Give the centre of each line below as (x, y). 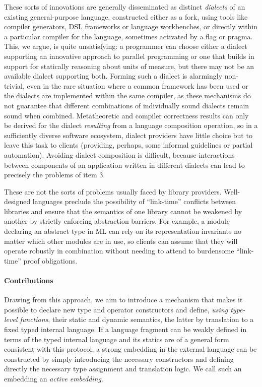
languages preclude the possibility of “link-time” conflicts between (134, 201)
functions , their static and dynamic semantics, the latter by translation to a (137, 319)
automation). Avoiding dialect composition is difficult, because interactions (119, 154)
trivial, (14, 85)
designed (17, 201)
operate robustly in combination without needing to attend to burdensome (119, 251)
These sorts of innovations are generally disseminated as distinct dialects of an (125, 7)
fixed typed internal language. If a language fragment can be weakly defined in (125, 329)
